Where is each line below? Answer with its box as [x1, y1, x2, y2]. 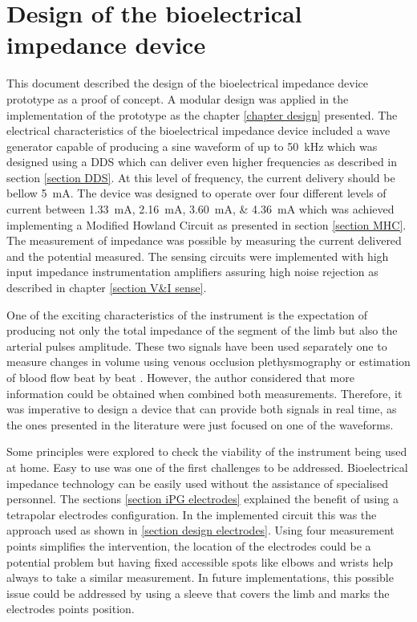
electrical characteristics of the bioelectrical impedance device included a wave [6, 122, 391, 139]
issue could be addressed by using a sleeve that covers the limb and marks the [6, 584, 390, 601]
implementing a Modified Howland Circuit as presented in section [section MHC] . [6, 216, 407, 233]
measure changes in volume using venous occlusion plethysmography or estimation [6, 353, 411, 370]
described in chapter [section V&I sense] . [6, 279, 207, 296]
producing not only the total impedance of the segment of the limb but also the [6, 322, 398, 339]
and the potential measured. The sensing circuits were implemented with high [6, 247, 389, 264]
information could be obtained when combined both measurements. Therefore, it [6, 384, 403, 401]
